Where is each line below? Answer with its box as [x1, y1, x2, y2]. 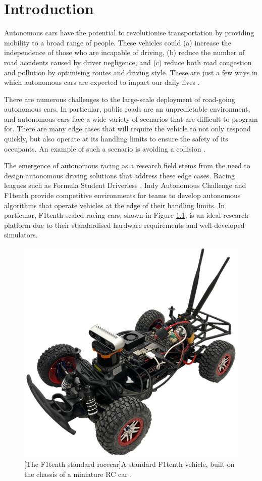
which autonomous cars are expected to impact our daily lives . [4, 77, 200, 87]
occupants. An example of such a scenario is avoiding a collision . [4, 143, 206, 154]
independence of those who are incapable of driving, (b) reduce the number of [4, 47, 245, 58]
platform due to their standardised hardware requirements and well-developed [4, 219, 245, 230]
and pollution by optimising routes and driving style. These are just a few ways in [4, 67, 258, 77]
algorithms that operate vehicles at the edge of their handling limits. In [4, 200, 225, 210]
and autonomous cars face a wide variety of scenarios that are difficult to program [4, 113, 258, 124]
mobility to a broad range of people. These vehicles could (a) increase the [4, 37, 231, 47]
